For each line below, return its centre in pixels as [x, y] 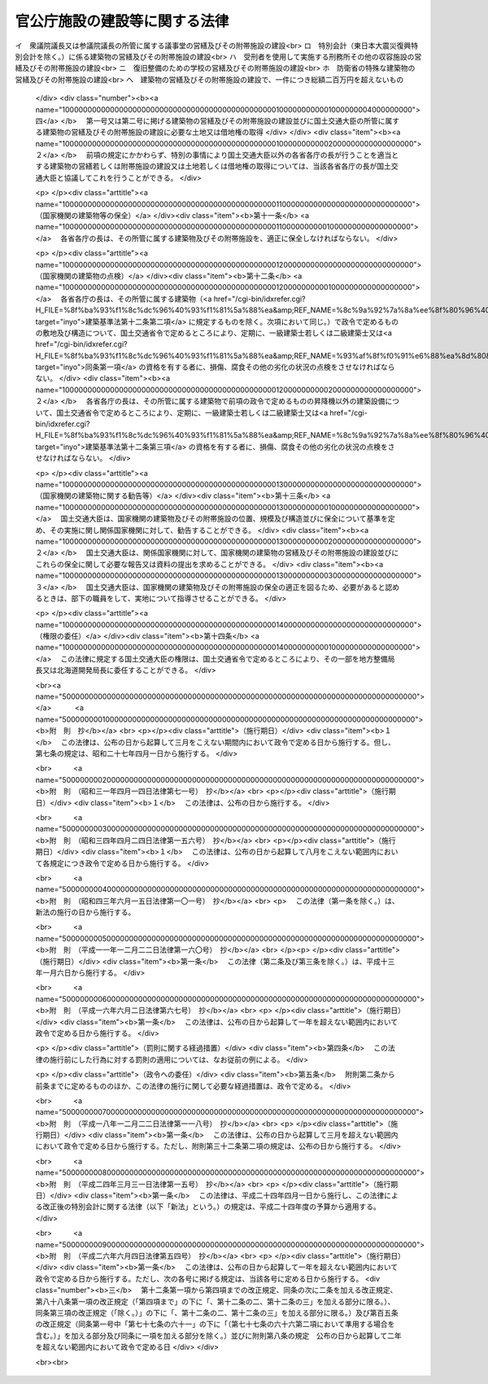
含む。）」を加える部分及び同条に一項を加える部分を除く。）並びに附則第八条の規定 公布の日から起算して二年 [218, 1335]
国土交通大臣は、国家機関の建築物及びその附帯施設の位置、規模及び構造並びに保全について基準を [224, 519]
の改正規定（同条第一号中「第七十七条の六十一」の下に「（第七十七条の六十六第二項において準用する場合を [215, 1324]
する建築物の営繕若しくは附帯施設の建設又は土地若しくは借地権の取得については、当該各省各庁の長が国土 [213, 166]
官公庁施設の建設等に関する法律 [122, 21]
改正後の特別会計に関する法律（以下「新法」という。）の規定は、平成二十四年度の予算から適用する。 [211, 1207]
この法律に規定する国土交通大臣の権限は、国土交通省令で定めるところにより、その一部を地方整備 [224, 658]
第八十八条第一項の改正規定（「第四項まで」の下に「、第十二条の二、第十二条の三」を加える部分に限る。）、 [215, 1301]
